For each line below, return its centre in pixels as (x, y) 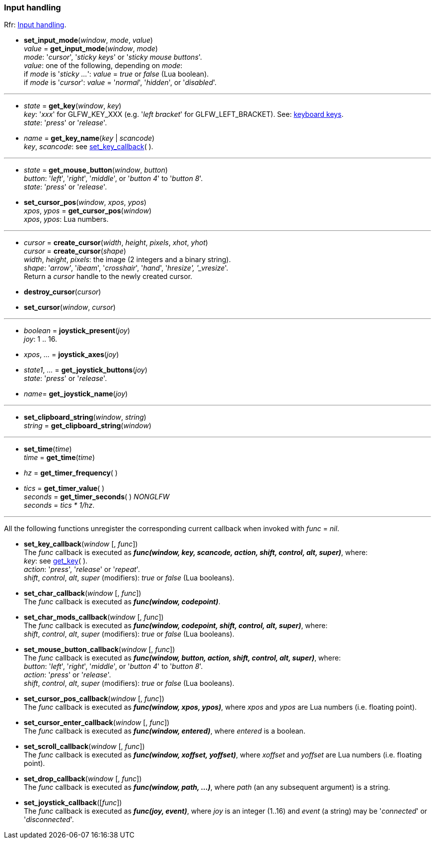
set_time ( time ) (48, 449)
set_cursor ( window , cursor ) (70, 307)
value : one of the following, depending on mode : (103, 66)
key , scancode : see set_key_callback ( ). (89, 147)
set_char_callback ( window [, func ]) (83, 593)
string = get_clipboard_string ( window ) (88, 426)
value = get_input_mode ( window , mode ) (91, 49)
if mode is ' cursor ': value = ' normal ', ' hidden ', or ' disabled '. (120, 83)
